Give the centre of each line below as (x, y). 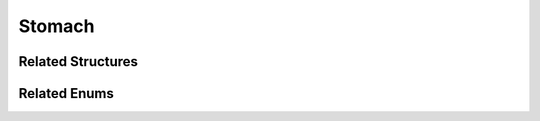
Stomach (56, 26)
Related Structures (78, 61)
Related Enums (66, 93)
